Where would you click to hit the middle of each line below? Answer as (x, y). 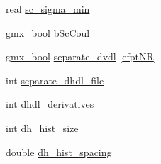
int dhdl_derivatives (50, 104)
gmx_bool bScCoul (48, 32)
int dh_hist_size (42, 127)
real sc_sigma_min (48, 9)
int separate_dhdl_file (55, 80)
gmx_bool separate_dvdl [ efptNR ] (81, 56)
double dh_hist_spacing (59, 152)
